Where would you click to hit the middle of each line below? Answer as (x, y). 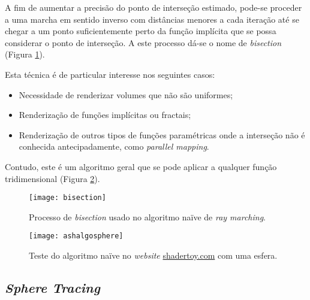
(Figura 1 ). (25, 54)
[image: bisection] (67, 198)
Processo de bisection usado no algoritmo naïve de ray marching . (148, 216)
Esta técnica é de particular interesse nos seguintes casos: (110, 74)
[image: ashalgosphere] (76, 236)
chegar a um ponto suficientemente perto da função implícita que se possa (141, 31)
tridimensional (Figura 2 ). (52, 178)
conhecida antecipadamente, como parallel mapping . (114, 146)
